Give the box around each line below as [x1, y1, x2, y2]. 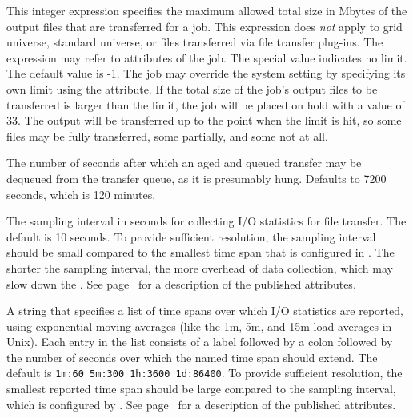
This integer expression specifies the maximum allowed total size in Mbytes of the [6, 2, 407, 18]
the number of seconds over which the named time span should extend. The [6, 348, 378, 365]
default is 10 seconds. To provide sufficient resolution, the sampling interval [6, 228, 376, 245]
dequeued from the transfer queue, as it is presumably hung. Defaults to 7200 [6, 169, 387, 186]
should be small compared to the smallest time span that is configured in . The [6, 244, 395, 261]
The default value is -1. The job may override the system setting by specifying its [6, 65, 406, 82]
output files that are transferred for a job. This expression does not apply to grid [6, 18, 403, 34]
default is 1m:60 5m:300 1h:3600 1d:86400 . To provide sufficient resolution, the [6, 364, 403, 381]
